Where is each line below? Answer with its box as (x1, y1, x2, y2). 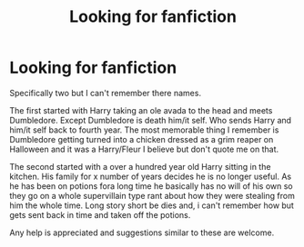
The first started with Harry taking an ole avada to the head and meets (9, 104, 273, 115)
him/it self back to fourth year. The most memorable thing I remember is (9, 124, 279, 135)
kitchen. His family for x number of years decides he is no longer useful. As (9, 171, 292, 182)
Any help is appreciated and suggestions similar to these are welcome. (9, 227, 275, 238)
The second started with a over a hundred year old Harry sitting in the (9, 161, 271, 172)
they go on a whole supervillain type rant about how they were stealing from (9, 190, 296, 201)
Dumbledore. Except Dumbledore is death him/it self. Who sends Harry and (9, 114, 292, 125)
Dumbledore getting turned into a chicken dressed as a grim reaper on (9, 133, 274, 144)
